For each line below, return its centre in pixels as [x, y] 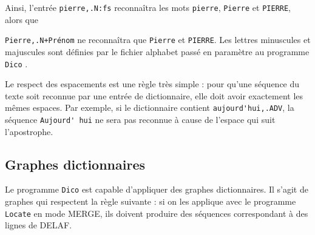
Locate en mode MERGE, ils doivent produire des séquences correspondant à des [157, 213]
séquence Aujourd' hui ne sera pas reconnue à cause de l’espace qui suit [140, 119]
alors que [22, 19]
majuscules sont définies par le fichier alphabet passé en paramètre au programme [157, 51]
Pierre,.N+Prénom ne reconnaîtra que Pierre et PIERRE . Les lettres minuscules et [158, 40]
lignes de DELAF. [39, 225]
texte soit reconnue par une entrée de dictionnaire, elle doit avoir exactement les [154, 95]
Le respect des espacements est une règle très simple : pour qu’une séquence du [152, 84]
